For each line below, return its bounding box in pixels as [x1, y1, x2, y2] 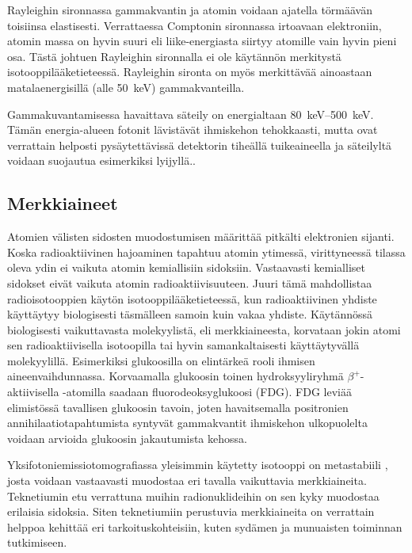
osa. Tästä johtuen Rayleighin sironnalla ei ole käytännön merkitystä [7, 48, 341, 64]
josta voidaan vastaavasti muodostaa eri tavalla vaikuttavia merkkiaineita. [7, 472, 367, 489]
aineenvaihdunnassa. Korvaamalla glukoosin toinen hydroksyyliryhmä [7, 368, 344, 384]
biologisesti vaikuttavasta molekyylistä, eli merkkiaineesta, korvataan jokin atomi [7, 321, 401, 338]
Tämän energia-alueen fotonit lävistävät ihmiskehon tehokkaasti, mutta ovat [7, 121, 378, 138]
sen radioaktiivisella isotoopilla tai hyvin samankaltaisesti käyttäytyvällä [7, 337, 360, 353]
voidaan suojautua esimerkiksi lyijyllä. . [7, 152, 196, 169]
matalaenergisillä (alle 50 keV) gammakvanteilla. [7, 78, 245, 95]
